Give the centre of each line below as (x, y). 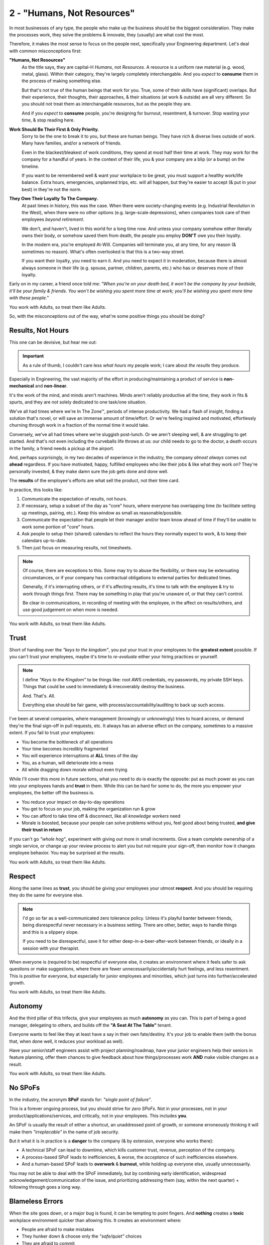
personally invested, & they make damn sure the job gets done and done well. (89, 471)
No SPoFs (25, 1087)
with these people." (29, 298)
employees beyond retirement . (53, 220)
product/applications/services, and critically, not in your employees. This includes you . (98, 1116)
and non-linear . (51, 386)
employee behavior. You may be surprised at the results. (67, 853)
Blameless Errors (36, 1201)
